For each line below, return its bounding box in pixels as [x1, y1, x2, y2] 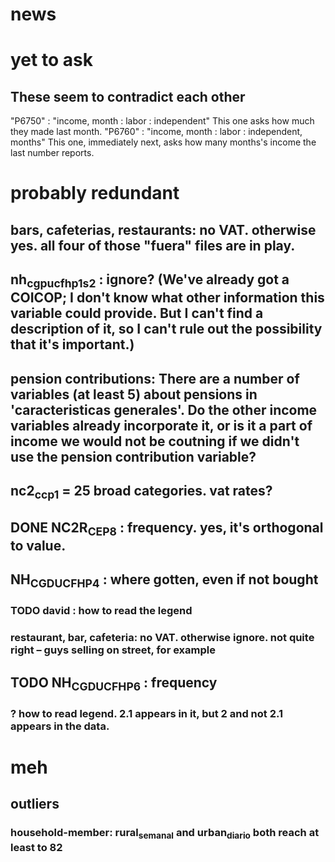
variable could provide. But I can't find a [10, 305, 264, 322]
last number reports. [10, 147, 95, 159]
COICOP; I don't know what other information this [10, 289, 325, 307]
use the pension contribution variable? [10, 448, 257, 465]
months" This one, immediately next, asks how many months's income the [10, 136, 317, 148]
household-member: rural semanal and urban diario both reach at [10, 826, 320, 842]
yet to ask [10, 49, 93, 72]
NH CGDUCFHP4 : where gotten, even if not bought [10, 571, 319, 591]
